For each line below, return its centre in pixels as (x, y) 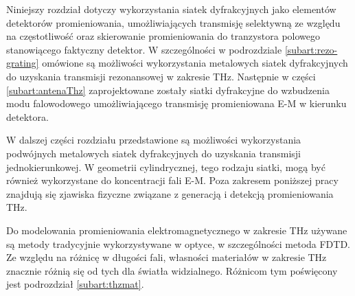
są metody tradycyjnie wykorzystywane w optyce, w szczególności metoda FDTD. (179, 243)
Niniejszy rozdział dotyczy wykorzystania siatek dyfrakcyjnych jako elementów (171, 9)
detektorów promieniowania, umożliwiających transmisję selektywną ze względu (173, 22)
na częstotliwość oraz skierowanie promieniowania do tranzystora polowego (163, 36)
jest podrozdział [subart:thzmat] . (75, 284)
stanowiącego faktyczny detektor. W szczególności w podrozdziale (144, 49)
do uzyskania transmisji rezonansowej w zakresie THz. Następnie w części (161, 76)
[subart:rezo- (311, 49)
